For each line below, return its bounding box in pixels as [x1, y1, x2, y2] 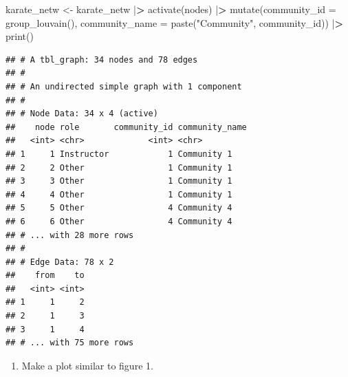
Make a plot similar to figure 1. [21, 358, 153, 372]
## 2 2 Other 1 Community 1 [6, 162, 232, 173]
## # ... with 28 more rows [6, 230, 134, 240]
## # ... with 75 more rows [6, 338, 134, 348]
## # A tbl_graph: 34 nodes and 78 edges [6, 54, 198, 65]
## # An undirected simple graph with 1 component [6, 81, 242, 91]
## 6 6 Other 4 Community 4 [6, 216, 232, 226]
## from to [6, 270, 85, 281]
